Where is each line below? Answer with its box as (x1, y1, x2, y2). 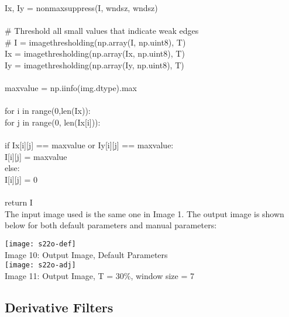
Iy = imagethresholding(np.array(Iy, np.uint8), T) (5, 58, 184, 71)
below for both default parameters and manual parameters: (5, 219, 217, 231)
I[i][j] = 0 (5, 173, 38, 185)
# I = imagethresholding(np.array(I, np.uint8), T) (5, 36, 186, 48)
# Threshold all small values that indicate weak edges (5, 25, 199, 37)
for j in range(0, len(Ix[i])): (5, 116, 101, 128)
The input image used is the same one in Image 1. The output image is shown (5, 207, 284, 220)
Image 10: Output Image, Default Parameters (5, 248, 168, 260)
